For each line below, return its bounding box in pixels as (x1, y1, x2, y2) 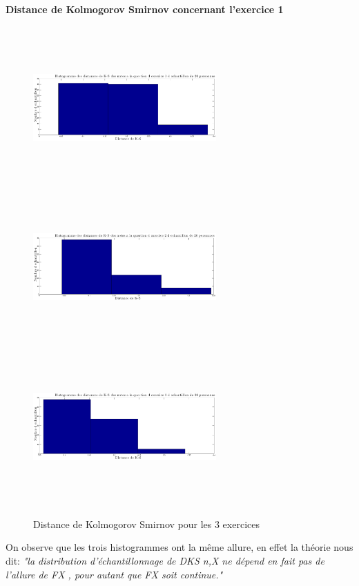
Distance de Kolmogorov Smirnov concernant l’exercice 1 (6, 1, 284, 16)
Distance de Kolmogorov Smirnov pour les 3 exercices (33, 516, 260, 531)
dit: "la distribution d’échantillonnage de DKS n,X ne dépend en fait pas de (6, 554, 324, 568)
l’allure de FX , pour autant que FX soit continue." (6, 567, 223, 581)
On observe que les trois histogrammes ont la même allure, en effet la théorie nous (6, 540, 353, 554)
